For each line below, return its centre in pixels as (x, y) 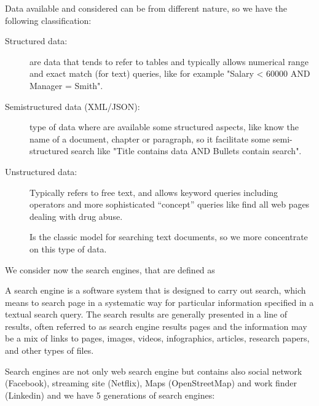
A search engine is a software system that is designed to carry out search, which (156, 290)
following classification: (48, 20)
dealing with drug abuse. (76, 216)
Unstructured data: (41, 171)
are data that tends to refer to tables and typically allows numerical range (169, 61)
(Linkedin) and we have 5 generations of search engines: (110, 395)
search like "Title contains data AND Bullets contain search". (186, 151)
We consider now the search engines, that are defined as (110, 269)
